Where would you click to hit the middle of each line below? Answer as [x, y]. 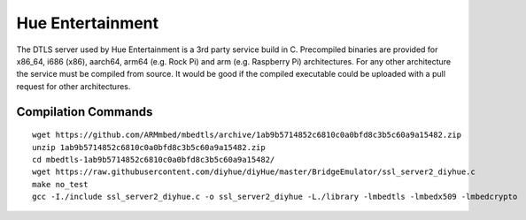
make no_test [60, 184]
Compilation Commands [85, 112]
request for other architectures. [73, 86]
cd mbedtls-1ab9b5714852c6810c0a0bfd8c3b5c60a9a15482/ [154, 159]
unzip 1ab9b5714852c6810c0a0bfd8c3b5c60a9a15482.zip [149, 147]
